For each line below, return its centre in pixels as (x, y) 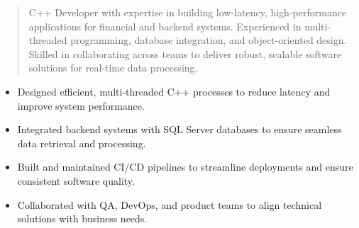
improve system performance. (81, 105)
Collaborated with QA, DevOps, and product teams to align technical (170, 204)
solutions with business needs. (82, 218)
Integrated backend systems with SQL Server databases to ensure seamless (179, 129)
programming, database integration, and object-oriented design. (209, 40)
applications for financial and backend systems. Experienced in (165, 26)
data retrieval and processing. (82, 143)
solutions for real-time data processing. (113, 68)
